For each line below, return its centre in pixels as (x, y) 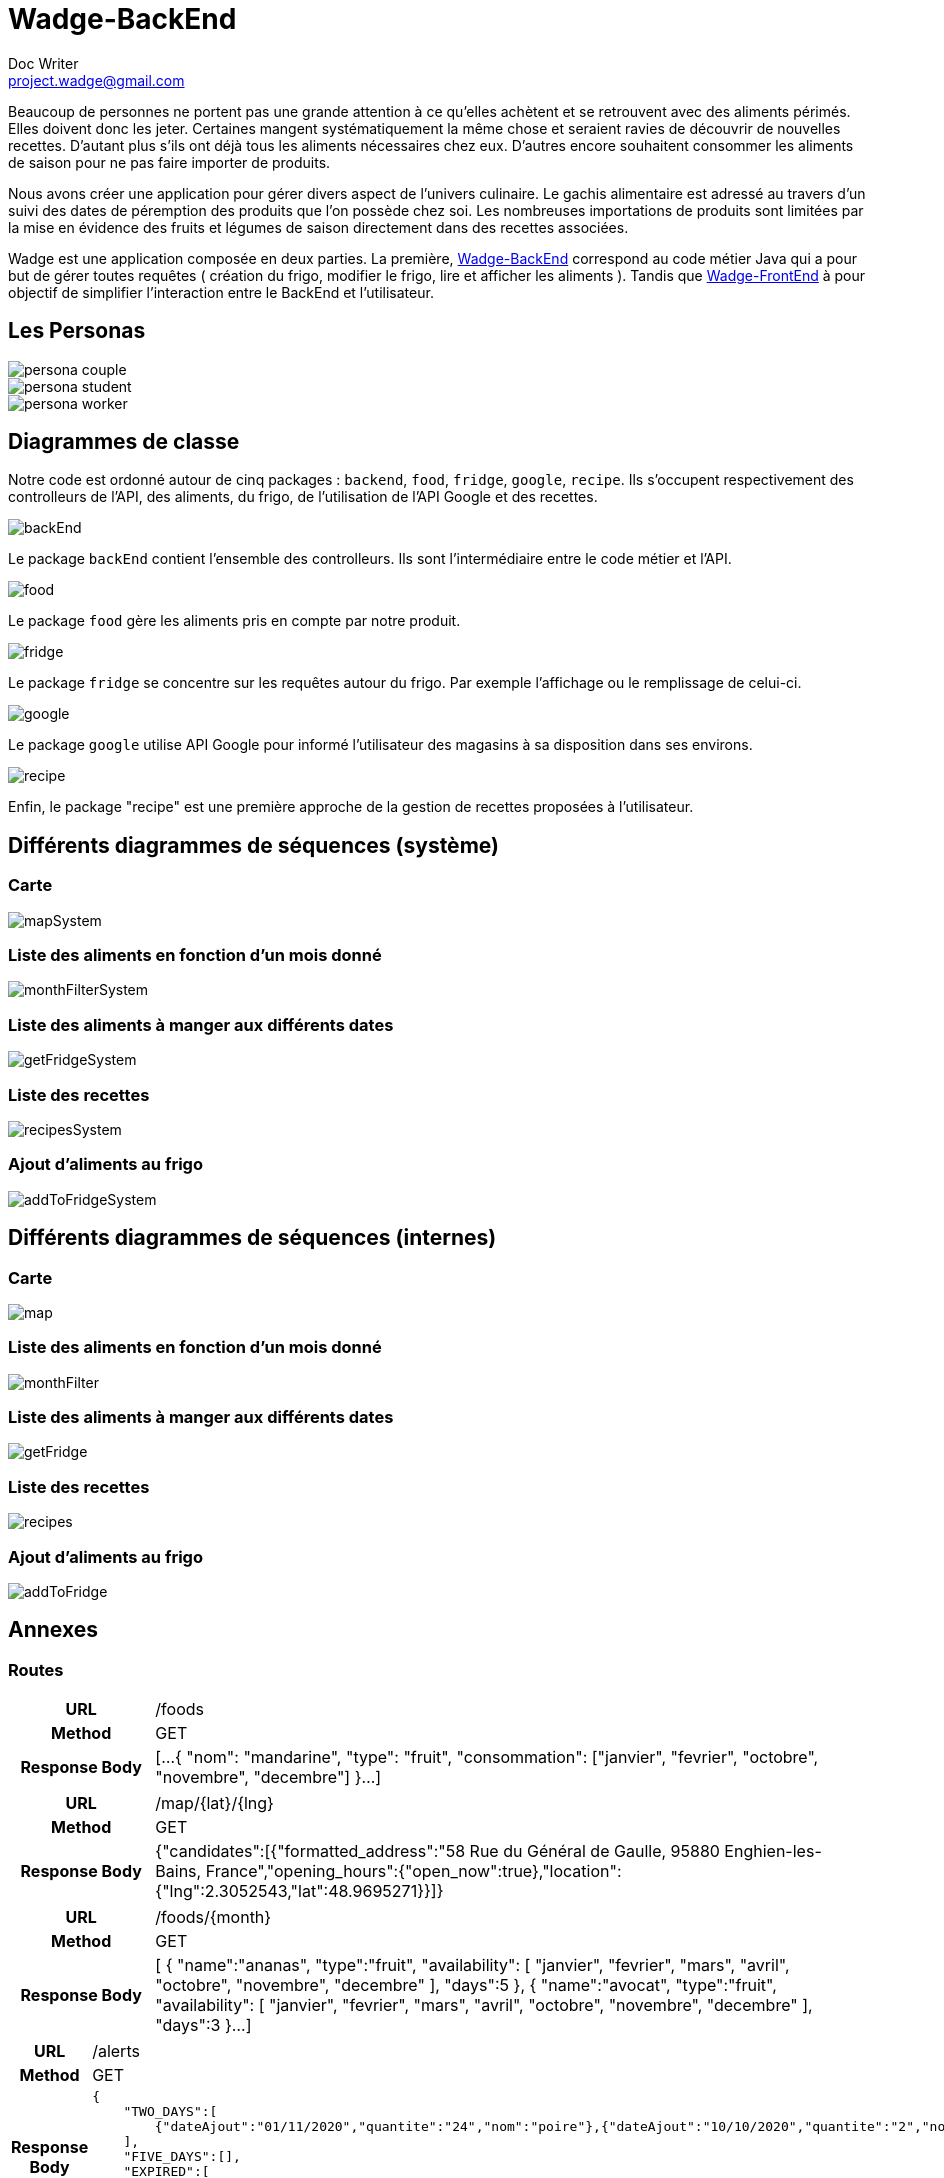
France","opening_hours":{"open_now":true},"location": (413, 1871)
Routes (36, 1669)
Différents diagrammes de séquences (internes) (252, 1238)
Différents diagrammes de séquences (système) (253, 845)
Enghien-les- (773, 1851)
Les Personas (77, 331)
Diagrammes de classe (124, 442)
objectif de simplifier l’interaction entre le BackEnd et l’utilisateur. (221, 292)
